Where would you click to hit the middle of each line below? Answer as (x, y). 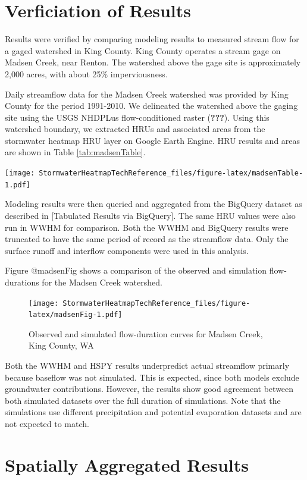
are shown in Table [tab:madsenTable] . (75, 152)
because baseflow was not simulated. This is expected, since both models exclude (152, 377)
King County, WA (61, 345)
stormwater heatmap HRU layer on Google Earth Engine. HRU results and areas (153, 140)
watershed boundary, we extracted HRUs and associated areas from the (135, 129)
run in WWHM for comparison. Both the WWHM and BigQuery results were (147, 227)
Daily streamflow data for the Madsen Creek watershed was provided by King (147, 94)
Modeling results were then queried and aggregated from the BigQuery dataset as (153, 204)
